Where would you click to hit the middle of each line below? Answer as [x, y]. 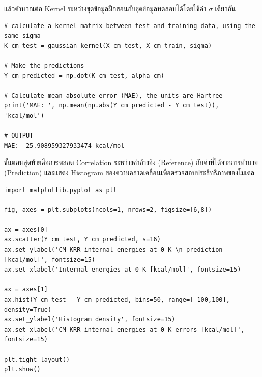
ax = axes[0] [26, 230]
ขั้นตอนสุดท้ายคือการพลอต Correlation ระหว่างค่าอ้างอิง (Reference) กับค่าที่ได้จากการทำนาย [131, 162]
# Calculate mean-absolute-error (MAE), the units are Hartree [113, 96]
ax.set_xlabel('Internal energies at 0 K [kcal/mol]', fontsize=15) [123, 270]
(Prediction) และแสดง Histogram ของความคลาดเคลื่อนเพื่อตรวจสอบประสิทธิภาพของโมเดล [129, 172]
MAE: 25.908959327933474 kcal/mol [64, 145]
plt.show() [22, 370]
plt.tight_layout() [37, 359]
